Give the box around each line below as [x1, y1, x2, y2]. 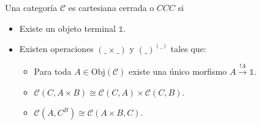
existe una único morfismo [129, 65, 227, 78]
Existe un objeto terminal [19, 21, 116, 34]
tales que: [170, 42, 206, 55]
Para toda [34, 65, 72, 78]
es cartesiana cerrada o [68, 1, 154, 13]
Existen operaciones [19, 42, 94, 55]
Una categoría [5, 1, 58, 13]
